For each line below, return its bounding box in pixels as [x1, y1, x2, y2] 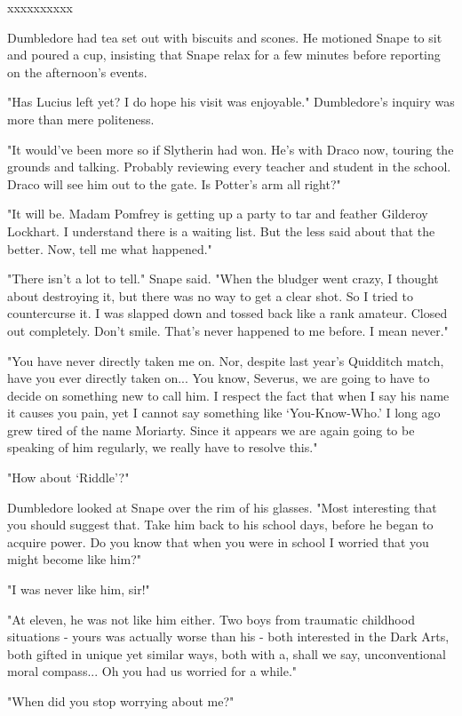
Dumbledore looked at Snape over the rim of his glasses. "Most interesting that [7, 497, 437, 516]
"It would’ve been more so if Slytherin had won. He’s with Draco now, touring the [7, 139, 454, 158]
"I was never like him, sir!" [7, 580, 150, 599]
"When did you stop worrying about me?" [7, 692, 235, 710]
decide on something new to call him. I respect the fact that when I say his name [7, 386, 450, 404]
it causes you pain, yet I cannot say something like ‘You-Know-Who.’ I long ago [7, 403, 441, 422]
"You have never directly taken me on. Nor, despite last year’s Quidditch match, [7, 351, 444, 370]
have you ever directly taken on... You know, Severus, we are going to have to [7, 369, 430, 387]
